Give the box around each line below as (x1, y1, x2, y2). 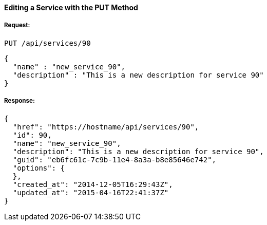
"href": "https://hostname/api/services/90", (12, 122, 199, 131)
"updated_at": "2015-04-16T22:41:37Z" (12, 188, 169, 197)
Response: (4, 97, 35, 105)
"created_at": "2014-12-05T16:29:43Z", (12, 180, 173, 189)
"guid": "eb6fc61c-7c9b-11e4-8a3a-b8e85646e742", (12, 155, 217, 164)
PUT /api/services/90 (4, 39, 91, 47)
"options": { (12, 163, 65, 172)
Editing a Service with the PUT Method (4, 3, 138, 12)
